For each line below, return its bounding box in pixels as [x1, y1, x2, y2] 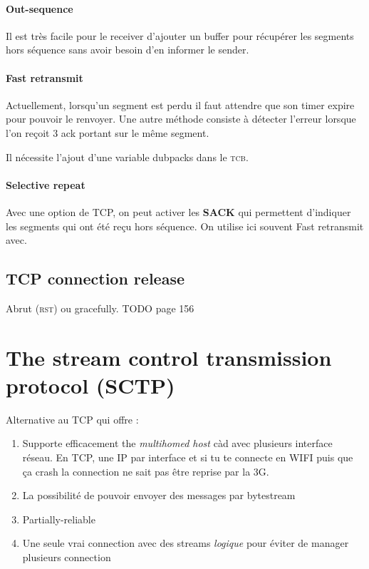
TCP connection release [6, 267, 184, 289]
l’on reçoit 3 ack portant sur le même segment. [6, 125, 209, 140]
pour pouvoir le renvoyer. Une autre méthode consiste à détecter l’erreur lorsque [6, 111, 356, 126]
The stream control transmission [6, 342, 332, 371]
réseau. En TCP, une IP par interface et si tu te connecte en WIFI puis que [22, 450, 353, 465]
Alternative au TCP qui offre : [6, 411, 139, 426]
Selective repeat [6, 177, 85, 192]
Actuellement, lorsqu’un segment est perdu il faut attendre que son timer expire [6, 97, 355, 112]
